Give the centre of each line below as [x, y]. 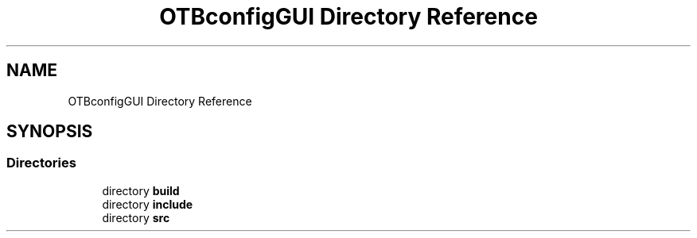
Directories [41, 163]
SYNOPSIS [50, 132]
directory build [141, 190]
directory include [148, 204]
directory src [136, 217]
